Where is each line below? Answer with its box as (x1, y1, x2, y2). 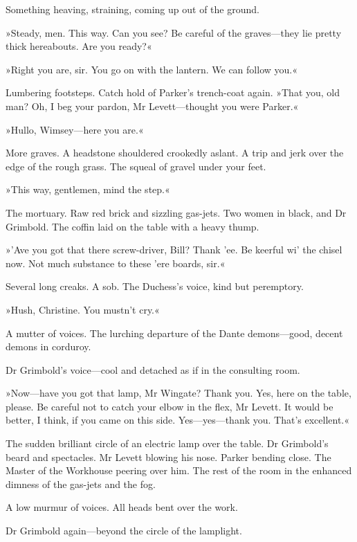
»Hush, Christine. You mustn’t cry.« (6, 302, 160, 316)
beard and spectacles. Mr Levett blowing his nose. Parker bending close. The (6, 449, 331, 464)
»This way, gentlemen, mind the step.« (6, 182, 170, 197)
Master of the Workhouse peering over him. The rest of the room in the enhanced (6, 463, 352, 478)
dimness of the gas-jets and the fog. (6, 476, 156, 491)
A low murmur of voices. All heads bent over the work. (6, 500, 238, 514)
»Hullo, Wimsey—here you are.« (6, 122, 144, 136)
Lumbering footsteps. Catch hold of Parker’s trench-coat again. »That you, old (6, 85, 340, 100)
